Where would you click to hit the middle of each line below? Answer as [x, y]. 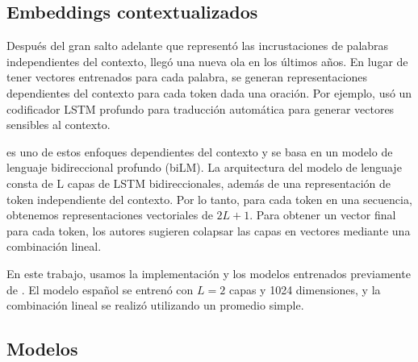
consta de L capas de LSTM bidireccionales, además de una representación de [199, 183]
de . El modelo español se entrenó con [100, 289]
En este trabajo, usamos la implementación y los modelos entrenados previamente [209, 273]
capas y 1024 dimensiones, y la [305, 289]
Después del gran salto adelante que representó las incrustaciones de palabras [198, 46]
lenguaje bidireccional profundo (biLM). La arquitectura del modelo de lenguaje [204, 167]
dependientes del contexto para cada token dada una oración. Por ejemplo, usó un [209, 92]
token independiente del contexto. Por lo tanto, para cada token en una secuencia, [209, 199]
